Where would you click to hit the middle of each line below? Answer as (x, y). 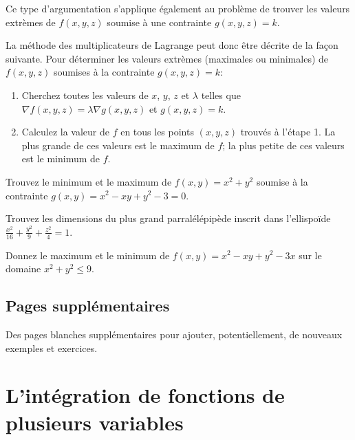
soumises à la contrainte (104, 72)
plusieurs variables (95, 422)
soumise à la (282, 181)
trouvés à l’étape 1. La (288, 132)
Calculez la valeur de (65, 132)
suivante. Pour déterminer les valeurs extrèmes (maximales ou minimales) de (167, 58)
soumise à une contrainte (159, 22)
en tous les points (157, 132)
